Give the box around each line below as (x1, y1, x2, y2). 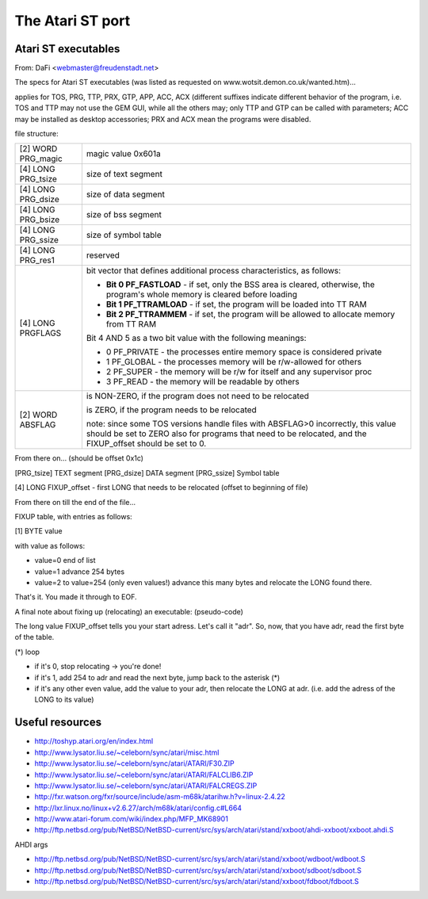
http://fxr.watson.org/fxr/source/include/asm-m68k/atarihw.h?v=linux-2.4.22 (34, 792, 285, 801)
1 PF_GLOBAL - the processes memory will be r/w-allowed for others (105, 357, 362, 368)
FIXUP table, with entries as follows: (14, 511, 132, 521)
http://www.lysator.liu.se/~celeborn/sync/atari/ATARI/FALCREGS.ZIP (34, 781, 258, 790)
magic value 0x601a (86, 148, 162, 159)
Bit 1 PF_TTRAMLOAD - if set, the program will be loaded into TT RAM (105, 299, 368, 310)
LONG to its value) (34, 694, 94, 705)
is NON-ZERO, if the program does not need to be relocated (86, 391, 309, 402)
